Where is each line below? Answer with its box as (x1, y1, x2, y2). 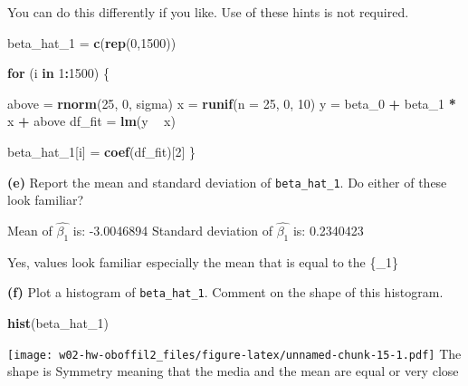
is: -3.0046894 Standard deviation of (72, 221, 273, 240)
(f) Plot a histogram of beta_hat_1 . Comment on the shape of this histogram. (7, 283, 444, 302)
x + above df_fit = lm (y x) (7, 111, 176, 130)
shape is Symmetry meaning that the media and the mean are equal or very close (7, 362, 459, 381)
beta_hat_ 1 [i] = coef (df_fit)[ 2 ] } (7, 141, 196, 160)
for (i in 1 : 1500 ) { (7, 63, 110, 82)
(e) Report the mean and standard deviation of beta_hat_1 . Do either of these (7, 172, 447, 191)
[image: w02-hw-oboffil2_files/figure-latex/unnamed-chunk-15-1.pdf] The (7, 343, 462, 362)
